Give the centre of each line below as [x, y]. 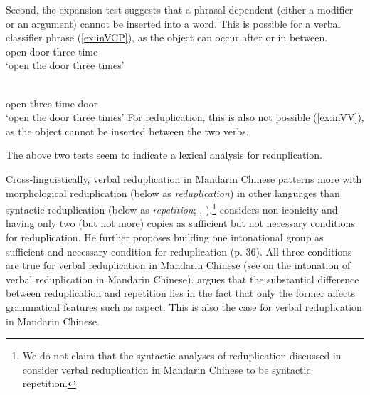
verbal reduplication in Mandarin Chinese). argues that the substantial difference [183, 279]
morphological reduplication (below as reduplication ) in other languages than [173, 193]
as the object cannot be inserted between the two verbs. [127, 131]
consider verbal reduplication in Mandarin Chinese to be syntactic [166, 369]
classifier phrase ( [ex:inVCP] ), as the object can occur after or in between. [167, 37]
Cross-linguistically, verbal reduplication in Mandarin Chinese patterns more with [184, 178]
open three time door [52, 103]
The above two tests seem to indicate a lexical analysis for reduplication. [164, 155]
